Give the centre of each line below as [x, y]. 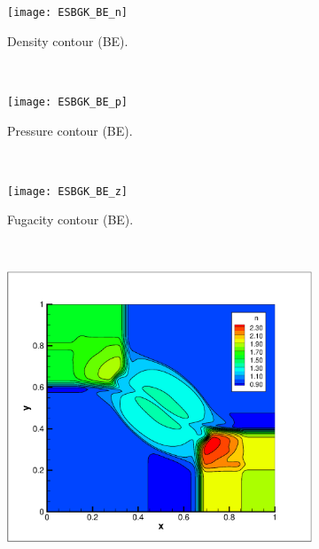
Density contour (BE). [68, 40]
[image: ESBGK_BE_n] [68, 12]
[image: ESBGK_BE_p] [68, 102]
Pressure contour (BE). [70, 130]
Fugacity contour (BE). [70, 220]
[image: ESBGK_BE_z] [68, 191]
